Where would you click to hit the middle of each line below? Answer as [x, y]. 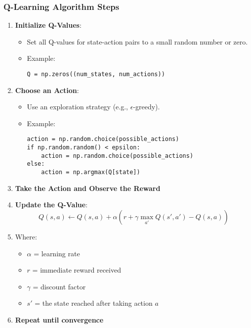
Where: [26, 236]
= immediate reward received [77, 270]
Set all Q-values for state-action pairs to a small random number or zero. [137, 41]
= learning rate [57, 253]
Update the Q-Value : [51, 205]
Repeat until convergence [59, 319]
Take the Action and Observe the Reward [88, 188]
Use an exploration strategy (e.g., [77, 107]
